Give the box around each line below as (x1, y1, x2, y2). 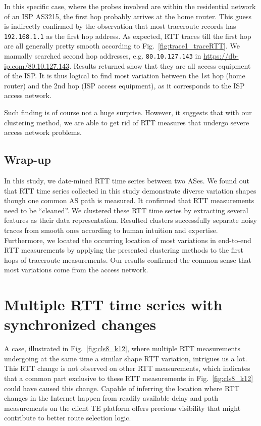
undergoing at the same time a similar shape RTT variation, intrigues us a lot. (4, 353, 247, 363)
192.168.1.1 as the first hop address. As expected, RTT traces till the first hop (4, 30, 251, 41)
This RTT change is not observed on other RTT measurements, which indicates (4, 363, 250, 373)
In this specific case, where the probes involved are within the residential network (4, 1, 256, 11)
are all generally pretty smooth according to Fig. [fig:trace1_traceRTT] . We (4, 40, 240, 51)
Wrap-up (4, 152, 51, 167)
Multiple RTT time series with (4, 294, 223, 315)
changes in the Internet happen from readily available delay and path (4, 393, 219, 403)
